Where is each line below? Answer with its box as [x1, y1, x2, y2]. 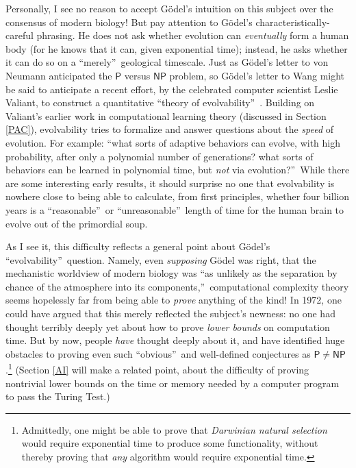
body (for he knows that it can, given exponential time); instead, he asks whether [5, 41, 348, 56]
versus [124, 68, 151, 82]
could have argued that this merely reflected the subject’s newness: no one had [5, 306, 335, 321]
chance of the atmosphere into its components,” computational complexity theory [5, 279, 349, 293]
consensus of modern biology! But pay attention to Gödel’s [5, 14, 253, 29]
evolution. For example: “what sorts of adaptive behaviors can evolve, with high [5, 135, 341, 149]
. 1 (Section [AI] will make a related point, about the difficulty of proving [5, 360, 309, 377]
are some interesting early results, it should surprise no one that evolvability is [5, 175, 335, 190]
